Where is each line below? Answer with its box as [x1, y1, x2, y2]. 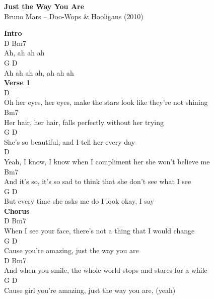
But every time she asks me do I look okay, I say [4, 196, 154, 206]
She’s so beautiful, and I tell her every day [4, 136, 135, 147]
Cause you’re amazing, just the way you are [4, 245, 139, 256]
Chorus [4, 205, 30, 216]
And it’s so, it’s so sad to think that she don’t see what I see [4, 176, 191, 187]
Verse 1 [4, 77, 30, 88]
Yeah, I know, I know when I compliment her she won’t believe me [4, 156, 210, 166]
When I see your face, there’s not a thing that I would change [4, 225, 195, 236]
